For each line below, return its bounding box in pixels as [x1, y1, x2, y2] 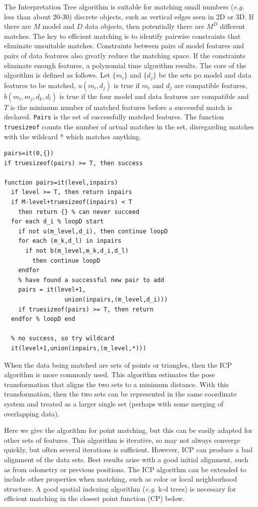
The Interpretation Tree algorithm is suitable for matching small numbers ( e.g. [4, 1, 245, 11]
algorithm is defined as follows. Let [4, 70, 110, 80]
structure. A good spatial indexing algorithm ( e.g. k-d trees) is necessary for [4, 483, 236, 494]
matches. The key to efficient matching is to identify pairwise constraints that [4, 30, 241, 41]
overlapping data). [4, 408, 60, 418]
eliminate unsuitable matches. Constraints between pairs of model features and [4, 40, 244, 51]
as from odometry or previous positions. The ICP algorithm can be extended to [4, 464, 247, 474]
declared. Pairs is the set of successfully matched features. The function [4, 111, 224, 122]
